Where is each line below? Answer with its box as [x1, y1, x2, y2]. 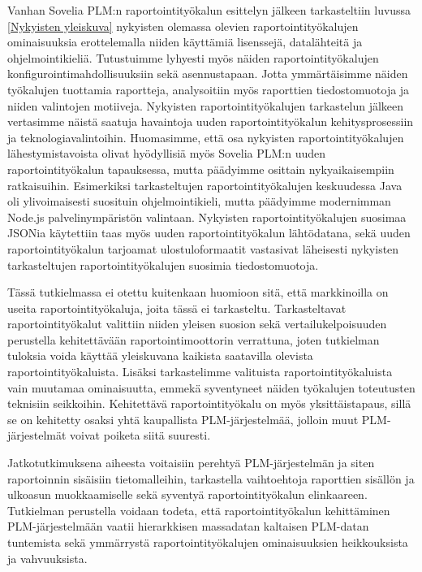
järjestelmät [7, 427, 67, 444]
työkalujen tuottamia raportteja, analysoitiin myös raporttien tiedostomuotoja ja [7, 80, 410, 97]
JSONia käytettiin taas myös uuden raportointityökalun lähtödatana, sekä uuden [7, 224, 411, 241]
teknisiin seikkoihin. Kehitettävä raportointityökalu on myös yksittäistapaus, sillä [7, 395, 411, 412]
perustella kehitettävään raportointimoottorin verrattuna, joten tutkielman [7, 331, 380, 348]
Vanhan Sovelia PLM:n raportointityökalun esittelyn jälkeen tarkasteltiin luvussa [7, 2, 411, 18]
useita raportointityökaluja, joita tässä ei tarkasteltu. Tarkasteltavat [7, 299, 347, 316]
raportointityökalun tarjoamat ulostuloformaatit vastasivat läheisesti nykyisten [7, 240, 399, 257]
